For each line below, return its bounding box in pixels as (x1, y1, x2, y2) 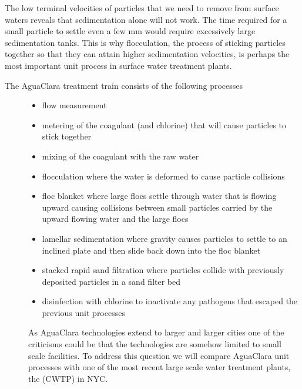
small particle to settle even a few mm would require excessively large (5, 25, 256, 37)
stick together (42, 130, 92, 142)
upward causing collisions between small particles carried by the (42, 201, 273, 213)
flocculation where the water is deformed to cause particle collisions (42, 169, 285, 182)
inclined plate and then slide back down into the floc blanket (42, 244, 261, 256)
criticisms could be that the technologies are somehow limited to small (28, 338, 281, 350)
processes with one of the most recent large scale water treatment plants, (28, 361, 291, 373)
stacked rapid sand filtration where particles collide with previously (42, 264, 284, 276)
